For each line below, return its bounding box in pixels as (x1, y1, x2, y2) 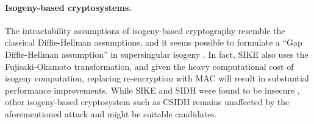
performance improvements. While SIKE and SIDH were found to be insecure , (5, 83, 300, 96)
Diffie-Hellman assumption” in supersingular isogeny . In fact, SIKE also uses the (5, 47, 309, 60)
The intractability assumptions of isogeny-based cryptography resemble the (5, 24, 285, 36)
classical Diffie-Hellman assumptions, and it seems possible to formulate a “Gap (5, 36, 302, 49)
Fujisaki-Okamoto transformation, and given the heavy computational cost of (5, 60, 294, 72)
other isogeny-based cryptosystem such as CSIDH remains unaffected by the (5, 95, 290, 108)
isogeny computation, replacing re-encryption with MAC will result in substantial (5, 72, 309, 84)
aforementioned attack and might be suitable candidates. (5, 107, 217, 120)
